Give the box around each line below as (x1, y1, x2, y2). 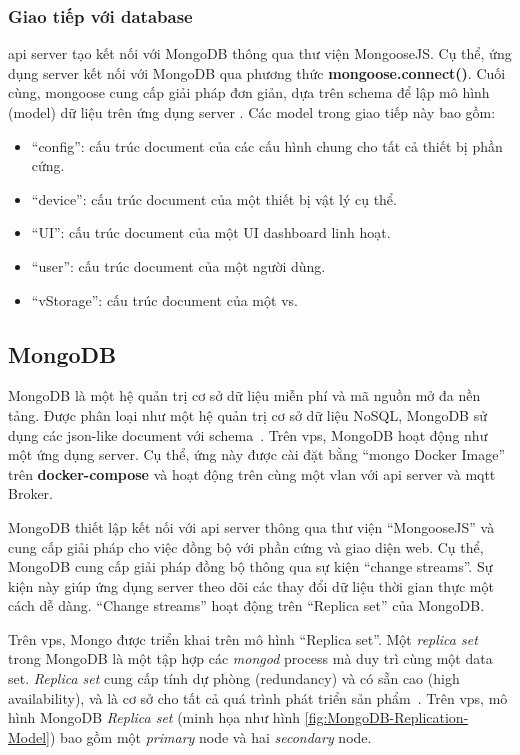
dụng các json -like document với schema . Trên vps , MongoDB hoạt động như (8, 424, 488, 445)
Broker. (8, 483, 53, 504)
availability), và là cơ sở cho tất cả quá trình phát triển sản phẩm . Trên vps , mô (8, 687, 508, 708)
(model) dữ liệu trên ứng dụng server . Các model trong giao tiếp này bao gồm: (8, 102, 496, 122)
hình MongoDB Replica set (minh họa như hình (8, 707, 301, 728)
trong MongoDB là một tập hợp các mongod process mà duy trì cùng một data (8, 648, 493, 669)
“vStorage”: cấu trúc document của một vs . (31, 289, 298, 310)
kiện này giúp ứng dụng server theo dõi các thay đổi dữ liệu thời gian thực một (8, 575, 494, 596)
